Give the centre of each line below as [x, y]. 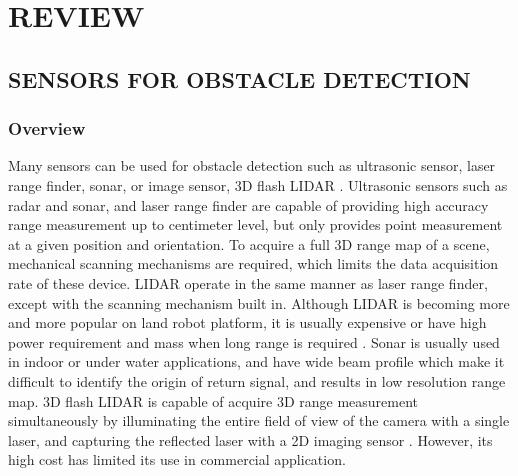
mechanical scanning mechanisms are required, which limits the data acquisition [253, 263]
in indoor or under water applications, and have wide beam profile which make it [256, 361]
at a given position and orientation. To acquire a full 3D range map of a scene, [249, 243]
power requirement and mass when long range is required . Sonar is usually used [254, 341]
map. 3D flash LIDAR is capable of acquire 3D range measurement [213, 400]
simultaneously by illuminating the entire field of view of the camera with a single [259, 420]
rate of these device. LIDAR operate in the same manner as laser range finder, [248, 282]
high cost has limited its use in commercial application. [177, 459]
